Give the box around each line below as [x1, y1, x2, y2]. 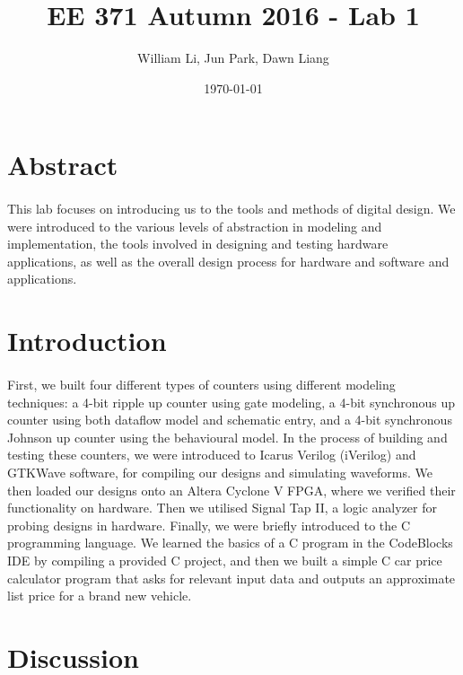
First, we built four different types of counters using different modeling [7, 375, 396, 394]
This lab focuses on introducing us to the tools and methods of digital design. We [7, 199, 456, 218]
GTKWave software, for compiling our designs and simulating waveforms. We [7, 463, 432, 481]
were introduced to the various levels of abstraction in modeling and [7, 216, 382, 235]
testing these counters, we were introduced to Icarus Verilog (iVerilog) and [7, 445, 416, 464]
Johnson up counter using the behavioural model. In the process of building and [7, 427, 448, 446]
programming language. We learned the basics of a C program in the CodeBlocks [7, 533, 453, 552]
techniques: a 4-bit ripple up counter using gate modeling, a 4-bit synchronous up [7, 392, 456, 411]
